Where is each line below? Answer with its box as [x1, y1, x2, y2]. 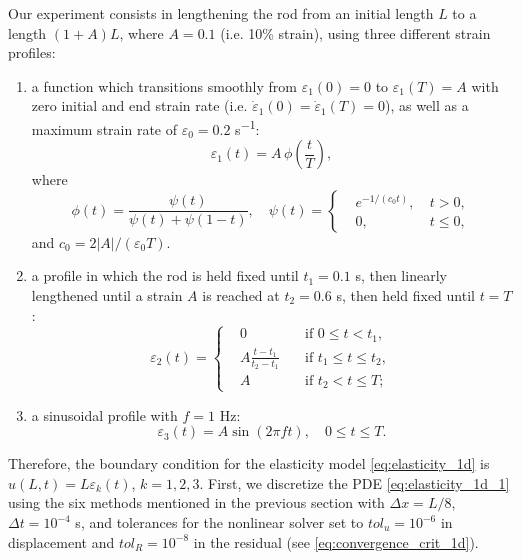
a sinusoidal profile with [31, 404, 178, 425]
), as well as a [385, 95, 469, 116]
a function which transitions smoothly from [31, 75, 297, 96]
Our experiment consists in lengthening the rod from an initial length [8, 3, 434, 23]
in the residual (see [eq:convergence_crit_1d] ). [193, 531, 479, 552]
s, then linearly [355, 265, 447, 286]
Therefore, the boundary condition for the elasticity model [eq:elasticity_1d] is [8, 453, 490, 474]
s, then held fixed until [336, 285, 475, 305]
